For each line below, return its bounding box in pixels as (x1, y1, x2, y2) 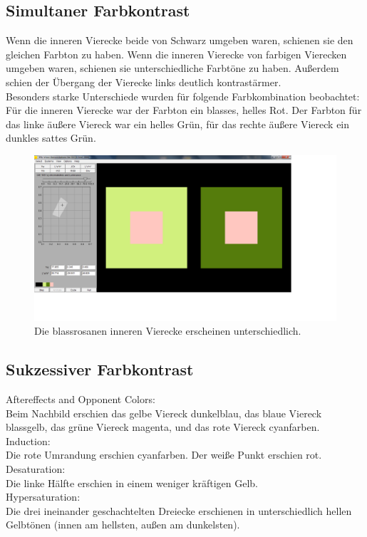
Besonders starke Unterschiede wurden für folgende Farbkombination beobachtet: (6, 88, 360, 103)
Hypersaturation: (6, 489, 81, 504)
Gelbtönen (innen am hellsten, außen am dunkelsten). (6, 517, 240, 532)
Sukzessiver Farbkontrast (6, 358, 194, 380)
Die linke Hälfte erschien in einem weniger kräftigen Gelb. (6, 475, 258, 490)
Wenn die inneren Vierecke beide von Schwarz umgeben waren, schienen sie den (6, 33, 353, 48)
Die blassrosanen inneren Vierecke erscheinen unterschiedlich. (34, 323, 301, 338)
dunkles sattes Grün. (6, 130, 96, 145)
